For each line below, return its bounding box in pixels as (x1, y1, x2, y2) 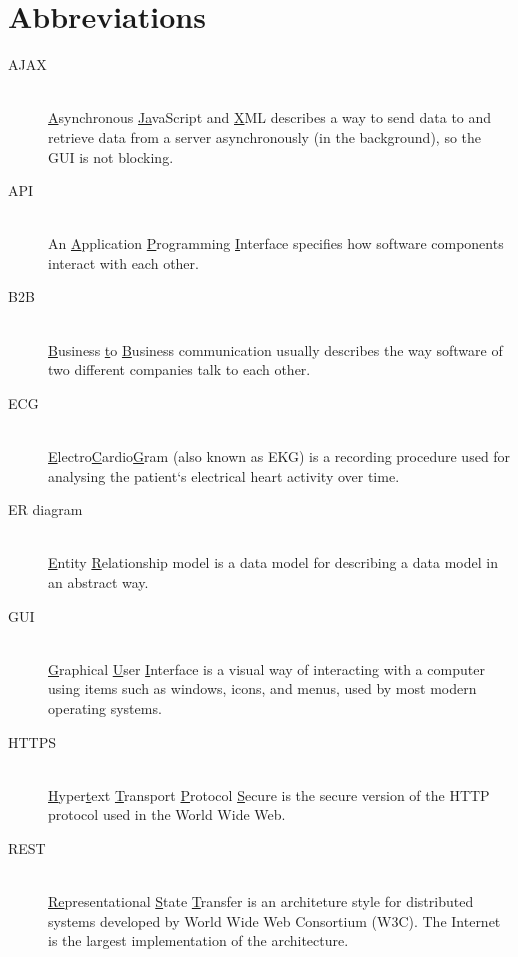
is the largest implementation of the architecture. (48, 930, 349, 951)
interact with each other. (48, 252, 199, 273)
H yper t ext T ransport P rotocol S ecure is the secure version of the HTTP (48, 784, 490, 805)
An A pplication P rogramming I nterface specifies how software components (48, 233, 504, 254)
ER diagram (8, 499, 83, 520)
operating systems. (48, 697, 162, 718)
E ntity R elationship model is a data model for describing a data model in (48, 552, 498, 573)
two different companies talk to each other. (48, 359, 311, 380)
